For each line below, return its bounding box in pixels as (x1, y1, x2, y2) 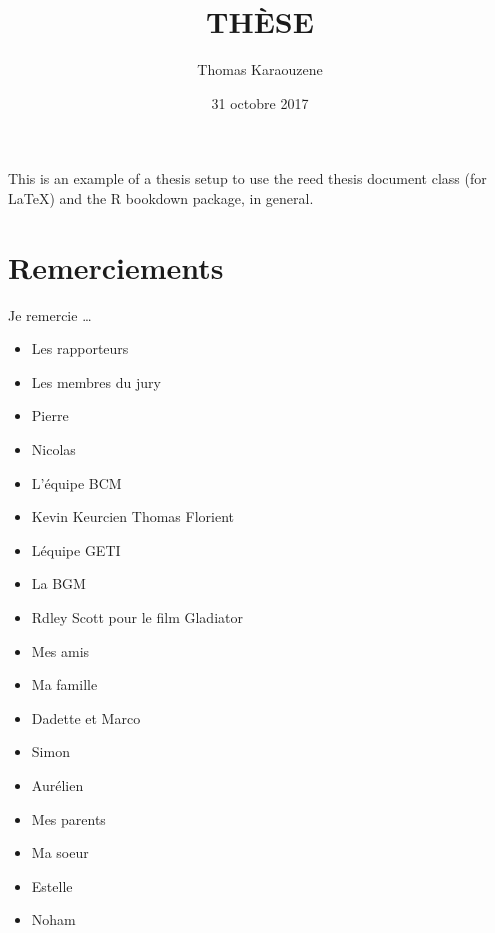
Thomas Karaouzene (197, 59, 323, 80)
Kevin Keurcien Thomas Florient (31, 506, 234, 527)
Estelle (31, 875, 73, 896)
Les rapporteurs (31, 338, 129, 359)
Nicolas (31, 439, 76, 459)
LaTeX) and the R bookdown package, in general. (8, 187, 314, 208)
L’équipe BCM (31, 472, 122, 493)
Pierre (31, 405, 69, 426)
